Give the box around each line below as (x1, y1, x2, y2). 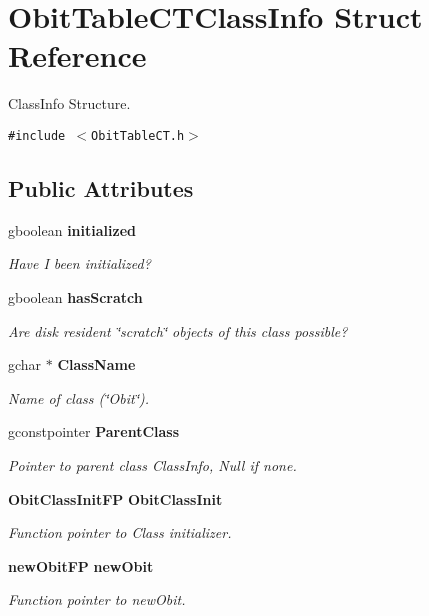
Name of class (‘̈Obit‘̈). (8, 387, 150, 408)
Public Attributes (8, 172, 194, 203)
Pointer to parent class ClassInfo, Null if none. (8, 454, 297, 475)
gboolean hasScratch (8, 286, 143, 307)
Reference (8, 35, 147, 76)
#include (8, 128, 66, 143)
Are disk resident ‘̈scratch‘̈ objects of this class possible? (8, 320, 348, 341)
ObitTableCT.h (91, 128, 185, 143)
